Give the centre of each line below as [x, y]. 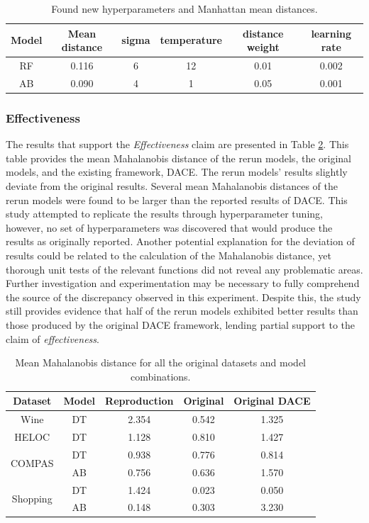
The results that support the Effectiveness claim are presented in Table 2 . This [177, 144]
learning [331, 33]
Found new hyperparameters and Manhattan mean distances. [184, 9]
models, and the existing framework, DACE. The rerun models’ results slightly [177, 172]
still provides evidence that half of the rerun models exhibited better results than [182, 311]
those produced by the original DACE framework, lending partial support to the [180, 324]
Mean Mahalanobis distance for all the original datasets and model [161, 362]
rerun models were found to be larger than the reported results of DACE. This [177, 199]
